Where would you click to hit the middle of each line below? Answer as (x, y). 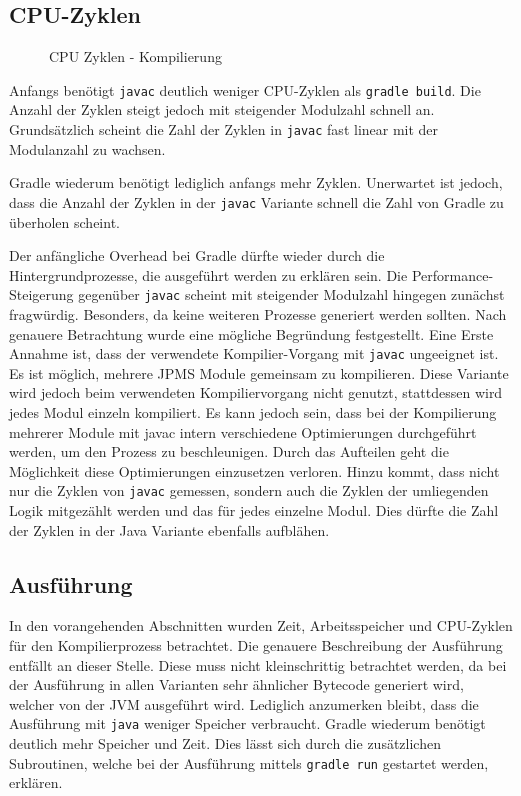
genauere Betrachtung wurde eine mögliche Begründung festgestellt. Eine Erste (251, 333)
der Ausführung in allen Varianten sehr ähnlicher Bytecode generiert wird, (236, 684)
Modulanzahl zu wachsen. (87, 148)
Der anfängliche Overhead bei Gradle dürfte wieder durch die (197, 255)
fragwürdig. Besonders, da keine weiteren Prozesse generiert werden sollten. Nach (258, 313)
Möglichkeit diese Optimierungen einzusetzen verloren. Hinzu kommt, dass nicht (254, 470)
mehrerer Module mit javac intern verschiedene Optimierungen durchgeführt (243, 431)
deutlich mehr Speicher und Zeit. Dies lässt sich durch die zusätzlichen (225, 743)
